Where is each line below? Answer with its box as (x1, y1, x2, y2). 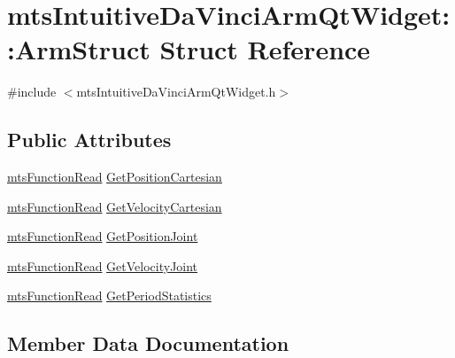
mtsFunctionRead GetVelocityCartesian (7, 197, 222, 215)
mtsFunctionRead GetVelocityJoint (7, 256, 198, 275)
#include (7, 82, 57, 101)
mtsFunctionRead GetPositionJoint (7, 227, 198, 245)
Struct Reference (159, 31, 371, 67)
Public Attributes (7, 126, 172, 153)
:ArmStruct (7, 31, 150, 67)
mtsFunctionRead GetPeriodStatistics (7, 286, 212, 305)
